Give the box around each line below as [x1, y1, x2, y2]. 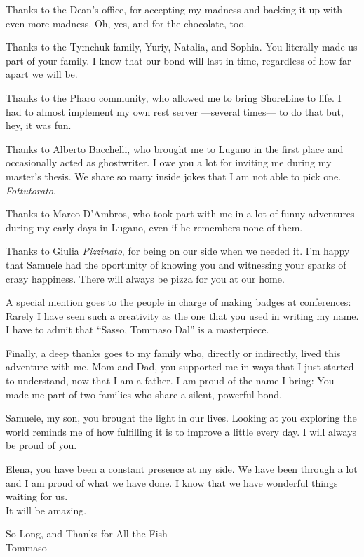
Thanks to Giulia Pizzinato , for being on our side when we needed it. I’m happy [6, 243, 350, 258]
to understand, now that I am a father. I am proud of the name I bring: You [6, 373, 335, 388]
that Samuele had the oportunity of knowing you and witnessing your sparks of [6, 257, 346, 271]
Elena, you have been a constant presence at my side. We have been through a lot [6, 462, 358, 476]
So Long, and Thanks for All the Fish [6, 526, 168, 541]
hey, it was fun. [6, 118, 72, 133]
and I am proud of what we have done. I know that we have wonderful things [6, 475, 338, 490]
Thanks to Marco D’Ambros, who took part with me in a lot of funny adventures [6, 206, 355, 221]
